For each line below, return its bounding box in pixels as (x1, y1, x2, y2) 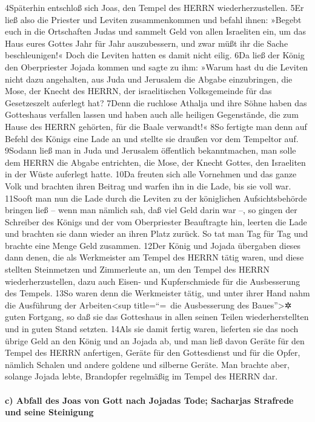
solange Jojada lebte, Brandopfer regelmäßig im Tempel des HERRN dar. (5, 370, 278, 383)
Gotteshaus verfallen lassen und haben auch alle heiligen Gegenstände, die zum (5, 108, 299, 121)
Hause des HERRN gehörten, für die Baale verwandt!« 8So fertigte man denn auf (5, 120, 307, 132)
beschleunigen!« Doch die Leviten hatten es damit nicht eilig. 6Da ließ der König (5, 49, 305, 61)
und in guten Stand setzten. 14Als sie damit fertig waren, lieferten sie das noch (5, 322, 299, 335)
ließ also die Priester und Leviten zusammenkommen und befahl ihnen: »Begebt (5, 13, 302, 26)
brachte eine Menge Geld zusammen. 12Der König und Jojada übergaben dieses (5, 239, 301, 251)
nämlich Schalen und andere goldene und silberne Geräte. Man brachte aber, (5, 358, 290, 370)
